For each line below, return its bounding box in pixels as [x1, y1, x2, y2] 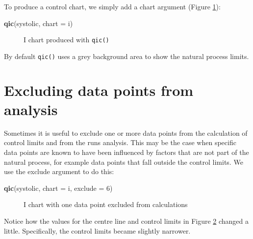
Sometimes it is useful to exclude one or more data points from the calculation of [4, 127, 248, 138]
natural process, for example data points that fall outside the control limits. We [4, 156, 243, 167]
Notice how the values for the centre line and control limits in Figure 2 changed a [4, 215, 249, 226]
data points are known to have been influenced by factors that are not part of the [4, 147, 249, 157]
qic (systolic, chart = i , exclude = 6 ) [4, 182, 113, 193]
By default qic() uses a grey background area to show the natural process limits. [4, 51, 249, 61]
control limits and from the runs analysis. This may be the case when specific [4, 137, 236, 148]
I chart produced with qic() [24, 34, 109, 45]
